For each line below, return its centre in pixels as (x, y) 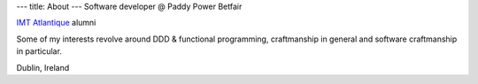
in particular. (39, 51)
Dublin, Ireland (43, 67)
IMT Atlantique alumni (56, 23)
